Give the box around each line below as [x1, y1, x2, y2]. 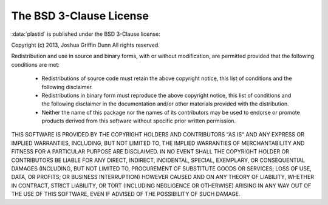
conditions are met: [11, 61, 60, 68]
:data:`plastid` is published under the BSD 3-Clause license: [11, 30, 160, 38]
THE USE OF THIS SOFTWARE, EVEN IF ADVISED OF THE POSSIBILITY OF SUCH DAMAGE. [11, 190, 241, 198]
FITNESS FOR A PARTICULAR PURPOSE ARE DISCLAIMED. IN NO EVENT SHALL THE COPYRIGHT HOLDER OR [11, 148, 290, 155]
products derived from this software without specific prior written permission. [41, 117, 236, 124]
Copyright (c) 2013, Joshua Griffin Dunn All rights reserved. [11, 41, 160, 49]
